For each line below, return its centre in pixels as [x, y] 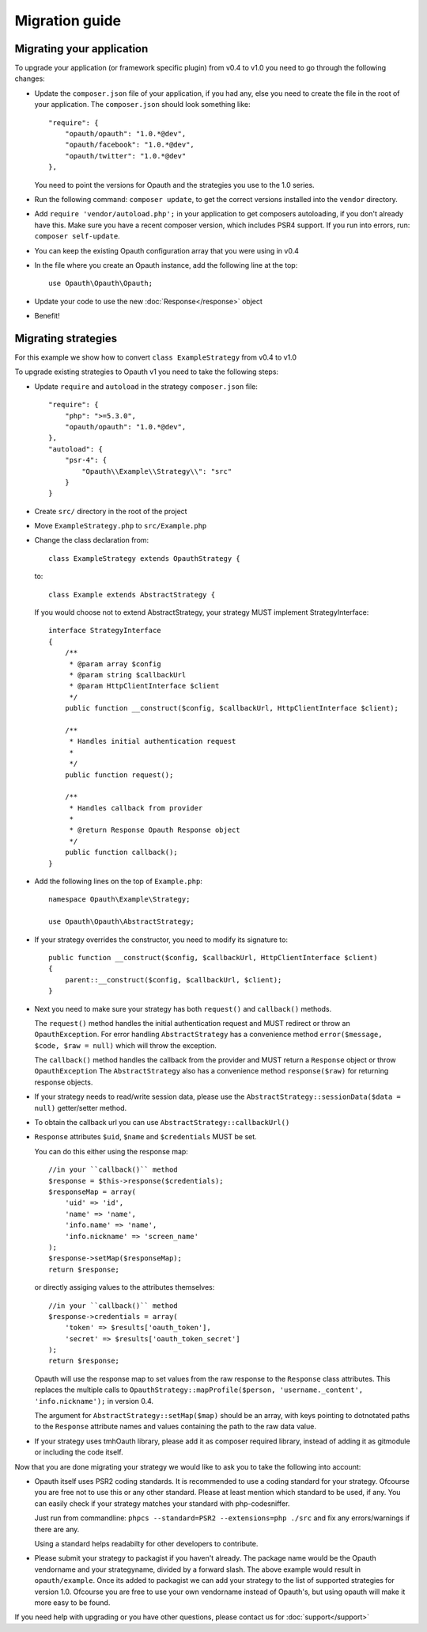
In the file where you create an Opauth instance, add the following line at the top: [166, 265]
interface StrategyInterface [105, 631]
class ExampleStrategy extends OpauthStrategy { [144, 558]
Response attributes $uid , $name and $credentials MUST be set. [145, 1137]
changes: [30, 78]
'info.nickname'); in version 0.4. [94, 1401]
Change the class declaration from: [92, 540]
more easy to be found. [72, 1602]
